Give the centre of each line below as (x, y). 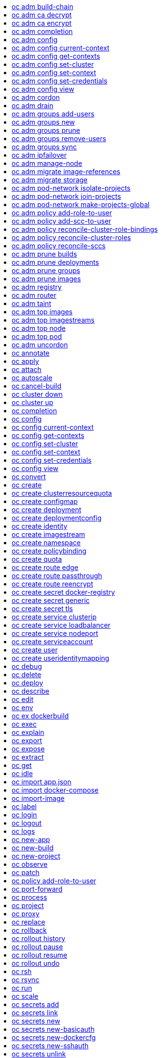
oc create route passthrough (57, 576)
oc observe (30, 864)
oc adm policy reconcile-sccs (59, 246)
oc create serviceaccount (52, 642)
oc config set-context (46, 452)
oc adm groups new (43, 122)
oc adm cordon (36, 97)
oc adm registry (37, 287)
